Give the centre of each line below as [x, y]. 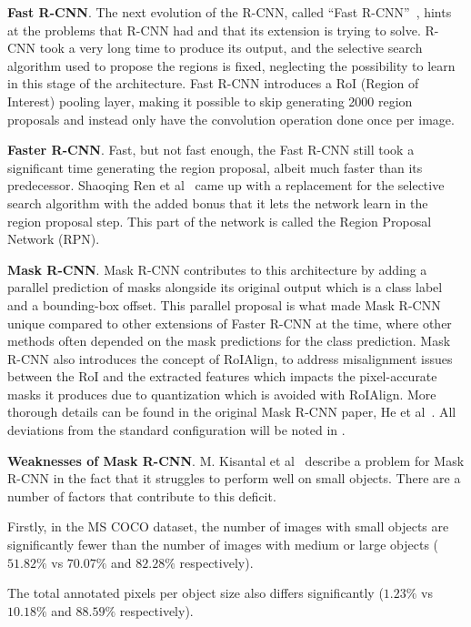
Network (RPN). [54, 239]
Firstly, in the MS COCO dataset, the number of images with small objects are [228, 526]
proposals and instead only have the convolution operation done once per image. [231, 119]
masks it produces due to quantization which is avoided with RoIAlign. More [222, 394]
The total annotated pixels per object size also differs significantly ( [195, 593]
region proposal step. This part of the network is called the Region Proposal [220, 221]
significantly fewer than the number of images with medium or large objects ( [223, 545]
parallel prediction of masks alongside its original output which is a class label [225, 287]
